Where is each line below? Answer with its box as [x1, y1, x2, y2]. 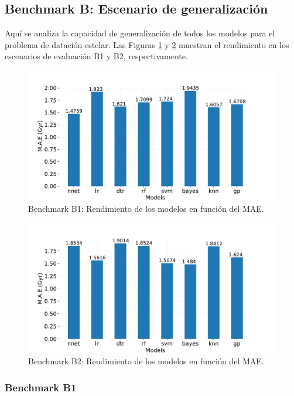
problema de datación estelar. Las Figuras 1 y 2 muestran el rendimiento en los [5, 38, 289, 50]
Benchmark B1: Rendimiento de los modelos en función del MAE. [28, 202, 264, 215]
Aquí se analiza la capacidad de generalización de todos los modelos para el [5, 27, 275, 39]
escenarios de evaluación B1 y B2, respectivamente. [5, 50, 188, 62]
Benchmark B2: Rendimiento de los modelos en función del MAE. [28, 355, 264, 367]
